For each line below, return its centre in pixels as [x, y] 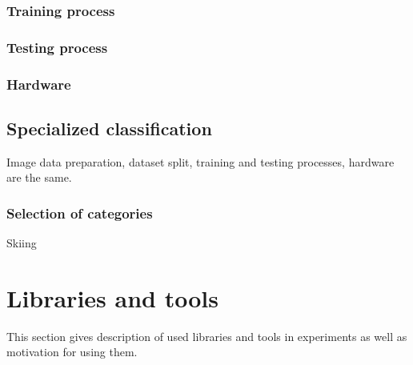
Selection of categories [80, 213]
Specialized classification [109, 128]
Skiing [22, 243]
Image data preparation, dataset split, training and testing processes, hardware [200, 161]
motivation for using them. [72, 352]
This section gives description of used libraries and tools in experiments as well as [207, 336]
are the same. [39, 177]
